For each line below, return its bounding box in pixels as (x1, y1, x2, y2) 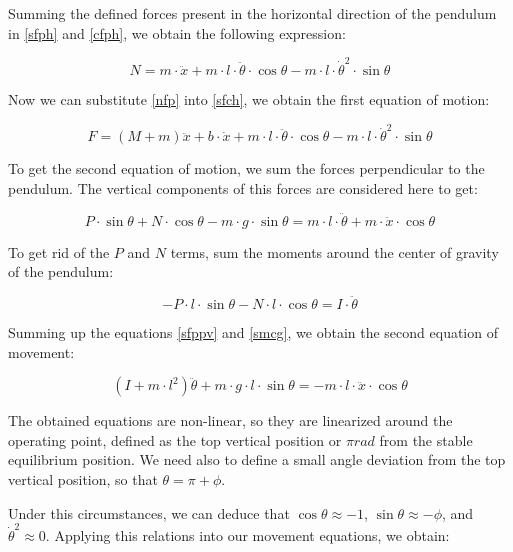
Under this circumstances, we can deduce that (8, 502, 290, 523)
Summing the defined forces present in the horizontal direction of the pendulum (8, 3, 497, 23)
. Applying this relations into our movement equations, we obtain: (45, 524, 450, 545)
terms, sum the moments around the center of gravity (170, 241, 499, 262)
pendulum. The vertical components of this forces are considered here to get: (8, 177, 478, 198)
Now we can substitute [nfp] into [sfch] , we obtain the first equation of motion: (8, 88, 490, 109)
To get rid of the (8, 241, 110, 262)
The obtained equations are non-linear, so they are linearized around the (8, 410, 453, 431)
